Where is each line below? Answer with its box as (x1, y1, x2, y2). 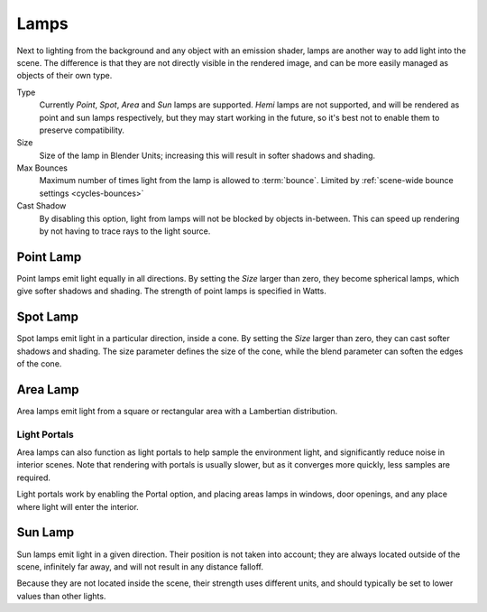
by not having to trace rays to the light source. (39, 226, 211, 236)
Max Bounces (16, 162, 68, 173)
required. (16, 472, 51, 483)
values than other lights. (16, 590, 106, 601)
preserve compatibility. (39, 125, 125, 135)
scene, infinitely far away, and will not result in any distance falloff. (16, 561, 263, 572)
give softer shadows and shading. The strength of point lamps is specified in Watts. (16, 285, 326, 297)
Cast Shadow (16, 200, 67, 211)
